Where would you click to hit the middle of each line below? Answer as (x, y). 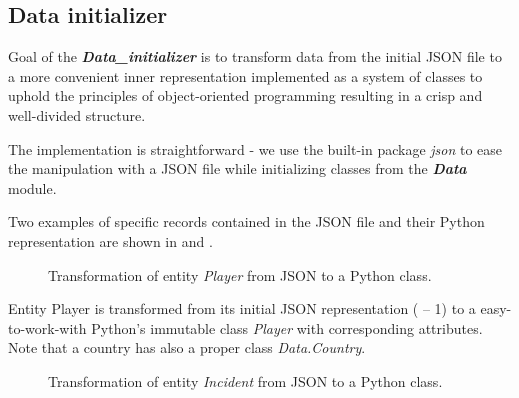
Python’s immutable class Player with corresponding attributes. (287, 327)
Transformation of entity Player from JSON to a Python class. (240, 274)
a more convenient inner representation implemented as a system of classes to (245, 75)
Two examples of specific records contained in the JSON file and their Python (246, 221)
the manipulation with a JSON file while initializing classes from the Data (237, 168)
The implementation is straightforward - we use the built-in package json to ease (255, 148)
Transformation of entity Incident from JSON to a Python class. (245, 380)
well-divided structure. (77, 114)
